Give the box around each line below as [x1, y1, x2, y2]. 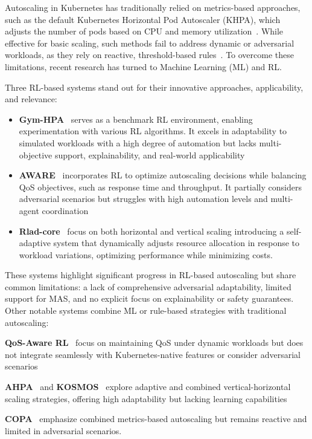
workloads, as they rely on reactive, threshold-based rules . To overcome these [5, 48, 294, 61]
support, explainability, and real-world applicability [54, 148, 245, 161]
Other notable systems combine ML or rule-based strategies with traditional [5, 304, 287, 317]
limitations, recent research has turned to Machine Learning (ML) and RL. [5, 60, 282, 73]
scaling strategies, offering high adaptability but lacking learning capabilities [5, 392, 287, 405]
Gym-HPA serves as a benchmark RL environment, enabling [19, 112, 253, 125]
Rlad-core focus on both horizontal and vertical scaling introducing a [19, 224, 284, 237]
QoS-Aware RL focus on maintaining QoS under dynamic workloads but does [5, 336, 304, 349]
